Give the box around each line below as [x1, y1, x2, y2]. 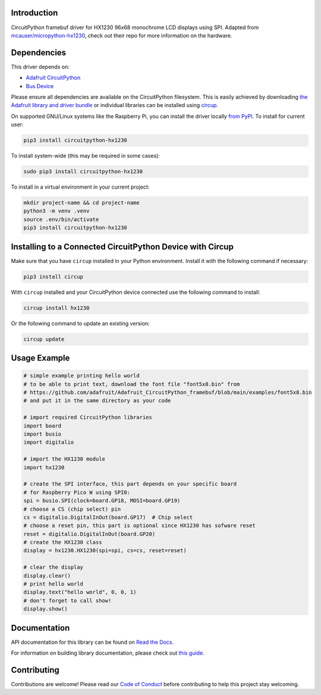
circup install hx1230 [23, 304, 90, 311]
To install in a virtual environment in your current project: [11, 183, 150, 190]
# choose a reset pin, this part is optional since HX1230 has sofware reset [23, 522, 256, 529]
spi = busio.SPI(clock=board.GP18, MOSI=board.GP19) [23, 497, 181, 504]
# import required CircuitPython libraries [23, 414, 153, 421]
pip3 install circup [23, 273, 83, 280]
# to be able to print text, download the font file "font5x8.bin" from [23, 381, 240, 387]
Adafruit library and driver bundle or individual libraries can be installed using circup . [11, 102, 219, 109]
